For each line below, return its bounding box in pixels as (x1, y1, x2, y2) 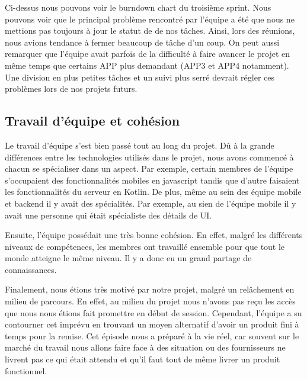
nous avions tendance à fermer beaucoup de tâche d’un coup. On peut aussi (5, 36, 280, 48)
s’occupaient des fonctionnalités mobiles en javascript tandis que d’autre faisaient (5, 174, 300, 186)
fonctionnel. (5, 364, 47, 377)
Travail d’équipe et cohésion (5, 111, 180, 130)
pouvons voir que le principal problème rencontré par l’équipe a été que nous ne (5, 12, 295, 25)
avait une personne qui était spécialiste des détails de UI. (5, 208, 212, 221)
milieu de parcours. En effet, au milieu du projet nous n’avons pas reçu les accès (5, 295, 296, 307)
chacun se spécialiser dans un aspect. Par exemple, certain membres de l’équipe (5, 162, 293, 175)
